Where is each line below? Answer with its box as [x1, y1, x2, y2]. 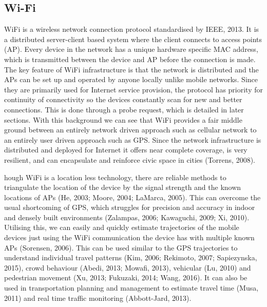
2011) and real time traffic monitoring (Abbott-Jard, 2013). [4, 292, 192, 303]
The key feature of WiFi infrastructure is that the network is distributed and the [4, 64, 259, 74]
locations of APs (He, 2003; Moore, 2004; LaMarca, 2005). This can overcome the [4, 191, 261, 202]
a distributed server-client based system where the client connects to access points [4, 33, 262, 44]
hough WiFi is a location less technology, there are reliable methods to [4, 171, 226, 182]
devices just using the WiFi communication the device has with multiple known [4, 232, 255, 243]
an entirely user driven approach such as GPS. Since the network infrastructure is [4, 134, 261, 145]
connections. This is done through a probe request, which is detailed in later [4, 104, 244, 114]
